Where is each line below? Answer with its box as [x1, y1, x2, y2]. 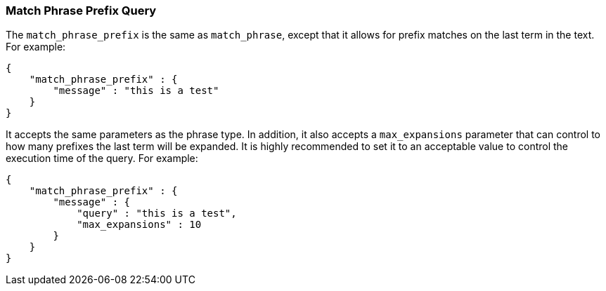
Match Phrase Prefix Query [6, 4, 157, 18]
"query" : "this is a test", [77, 208, 237, 219]
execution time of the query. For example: [6, 152, 198, 165]
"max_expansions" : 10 [77, 219, 202, 231]
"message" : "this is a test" [53, 85, 219, 97]
